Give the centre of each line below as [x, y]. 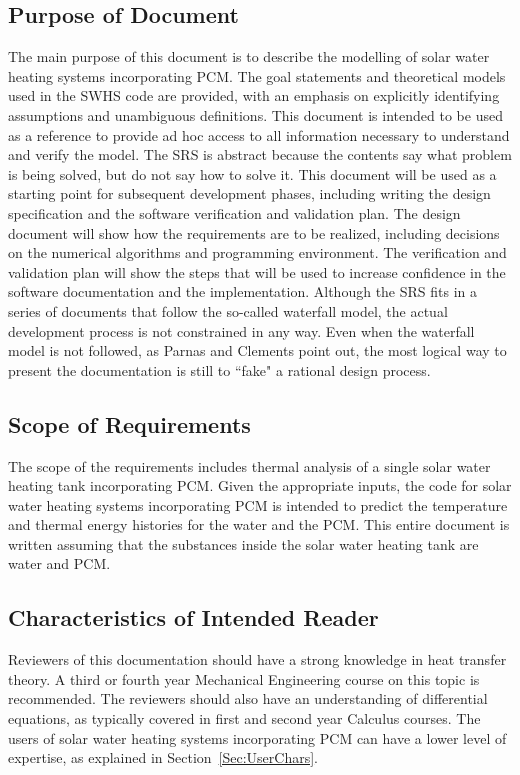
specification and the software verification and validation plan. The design [234, 212]
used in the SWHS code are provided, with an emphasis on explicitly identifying [254, 95]
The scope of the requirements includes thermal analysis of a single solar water [249, 465]
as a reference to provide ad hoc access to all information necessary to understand [259, 134]
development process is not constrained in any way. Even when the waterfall [241, 330]
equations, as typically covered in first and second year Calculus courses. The [244, 718]
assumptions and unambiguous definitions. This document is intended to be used [255, 114]
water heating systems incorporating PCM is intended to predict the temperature [258, 504]
